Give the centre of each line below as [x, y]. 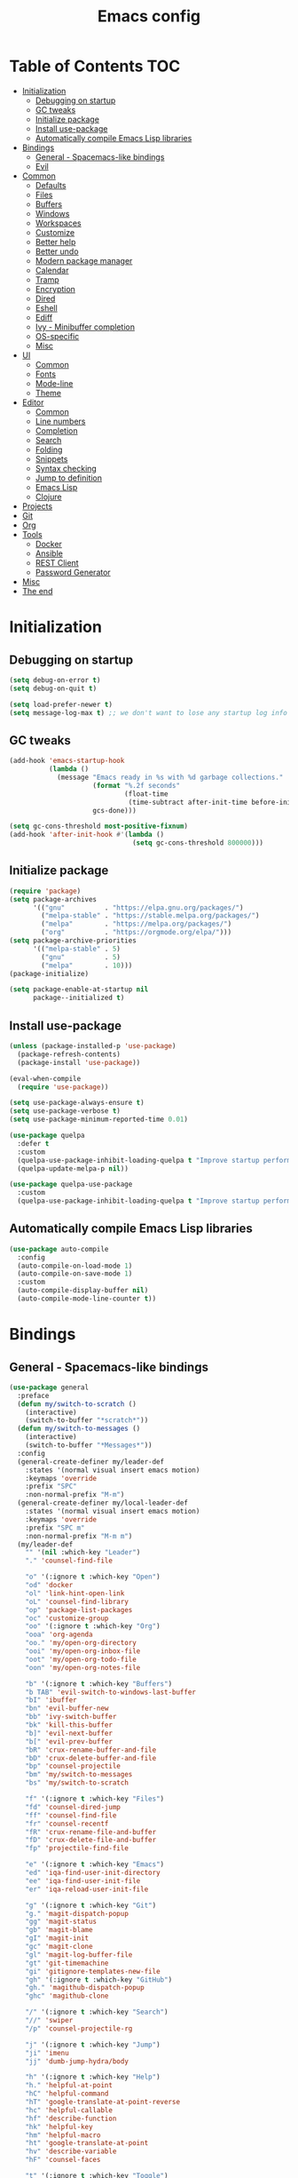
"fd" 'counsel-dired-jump [73, 1807]
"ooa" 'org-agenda [59, 1635]
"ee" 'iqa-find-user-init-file [83, 1880]
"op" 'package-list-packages [79, 1610]
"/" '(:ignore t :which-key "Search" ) [97, 2012]
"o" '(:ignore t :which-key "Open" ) [93, 1577]
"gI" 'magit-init [57, 1938]
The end [37, 591]
